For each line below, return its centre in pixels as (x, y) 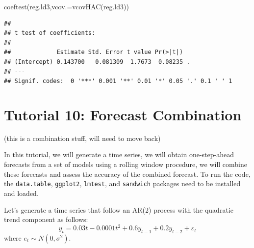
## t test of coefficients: (50, 33)
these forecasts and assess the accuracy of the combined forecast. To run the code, (127, 174)
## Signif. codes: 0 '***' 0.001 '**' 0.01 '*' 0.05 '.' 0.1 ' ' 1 (118, 81)
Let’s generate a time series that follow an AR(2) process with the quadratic (119, 209)
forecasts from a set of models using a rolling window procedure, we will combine (126, 164)
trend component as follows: (46, 219)
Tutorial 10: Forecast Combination (123, 114)
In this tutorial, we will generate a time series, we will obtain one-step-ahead (119, 154)
